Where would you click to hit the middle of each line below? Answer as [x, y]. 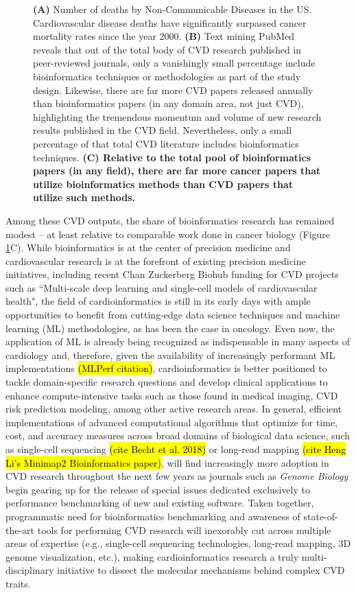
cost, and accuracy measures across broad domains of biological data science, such [178, 435]
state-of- [321, 516]
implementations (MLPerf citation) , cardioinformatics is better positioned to [166, 368]
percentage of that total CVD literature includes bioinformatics [166, 143]
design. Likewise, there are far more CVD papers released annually [173, 90]
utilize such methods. [84, 197]
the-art [20, 530]
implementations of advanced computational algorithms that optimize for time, [172, 422]
